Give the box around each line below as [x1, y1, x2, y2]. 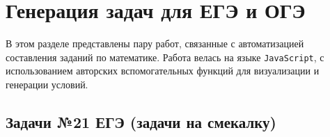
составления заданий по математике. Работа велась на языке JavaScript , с [6, 49, 324, 64]
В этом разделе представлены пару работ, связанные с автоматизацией [6, 36, 304, 51]
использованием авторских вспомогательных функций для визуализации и [6, 63, 320, 78]
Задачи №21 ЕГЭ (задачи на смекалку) [6, 111, 276, 132]
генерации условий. [6, 76, 88, 91]
